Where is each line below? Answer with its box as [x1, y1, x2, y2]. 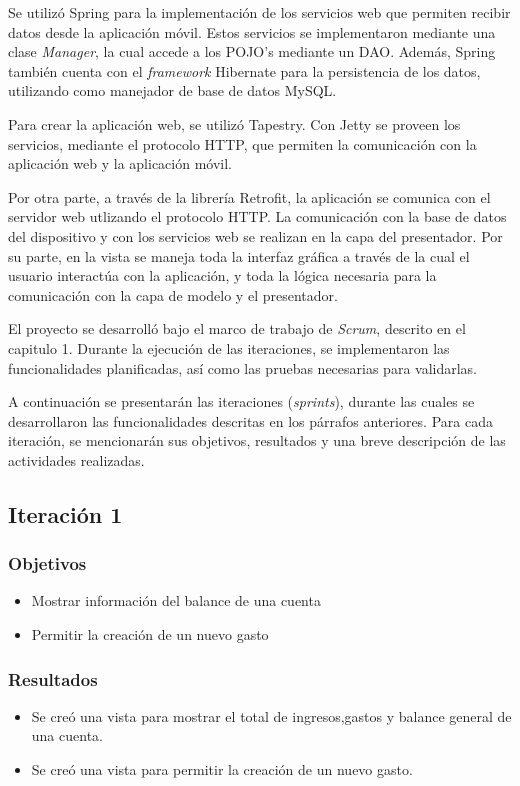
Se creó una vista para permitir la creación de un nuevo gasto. [31, 759, 413, 780]
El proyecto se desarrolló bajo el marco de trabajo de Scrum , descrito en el [8, 318, 466, 339]
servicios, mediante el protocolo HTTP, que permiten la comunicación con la [8, 133, 477, 154]
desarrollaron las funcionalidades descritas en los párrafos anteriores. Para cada [8, 410, 493, 431]
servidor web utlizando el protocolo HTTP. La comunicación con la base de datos [8, 206, 507, 227]
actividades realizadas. [8, 449, 145, 470]
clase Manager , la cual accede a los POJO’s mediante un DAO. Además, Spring [8, 41, 496, 62]
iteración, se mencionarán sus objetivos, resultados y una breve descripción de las [8, 430, 506, 451]
